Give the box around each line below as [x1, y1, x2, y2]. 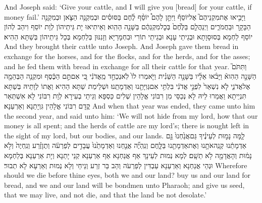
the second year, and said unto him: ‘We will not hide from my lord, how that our [4, 110, 258, 121]
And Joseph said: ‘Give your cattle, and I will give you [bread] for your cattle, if [4, 2, 252, 12]
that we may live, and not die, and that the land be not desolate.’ [4, 189, 207, 200]
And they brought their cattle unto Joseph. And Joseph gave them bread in [4, 41, 239, 52]
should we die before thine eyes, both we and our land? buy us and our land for [4, 170, 251, 180]
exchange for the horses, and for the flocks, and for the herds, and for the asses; [4, 50, 250, 61]
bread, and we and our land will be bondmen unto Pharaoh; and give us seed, [4, 179, 245, 190]
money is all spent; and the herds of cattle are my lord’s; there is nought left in [4, 120, 249, 131]
